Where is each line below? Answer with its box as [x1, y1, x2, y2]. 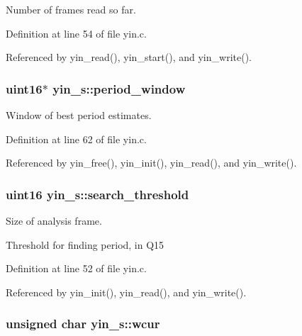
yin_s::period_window [52, 79, 186, 97]
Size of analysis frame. [6, 213, 102, 228]
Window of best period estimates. [6, 108, 152, 122]
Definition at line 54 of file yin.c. [6, 26, 147, 40]
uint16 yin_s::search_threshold [6, 185, 189, 203]
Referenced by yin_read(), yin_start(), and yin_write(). [6, 50, 252, 65]
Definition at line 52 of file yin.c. [6, 261, 147, 276]
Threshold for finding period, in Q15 [6, 237, 164, 252]
